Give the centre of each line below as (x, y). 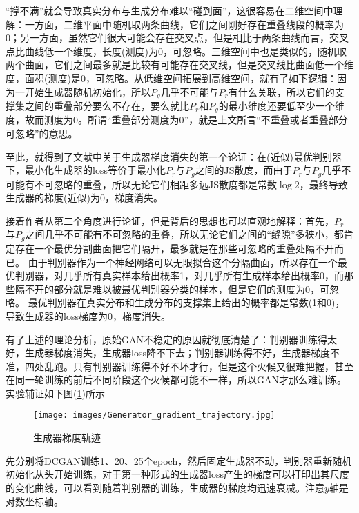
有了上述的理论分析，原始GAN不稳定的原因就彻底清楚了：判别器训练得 (166, 339)
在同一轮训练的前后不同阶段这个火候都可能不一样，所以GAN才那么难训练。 (176, 380)
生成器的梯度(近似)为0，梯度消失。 (84, 198)
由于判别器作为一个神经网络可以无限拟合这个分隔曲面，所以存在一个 (183, 262)
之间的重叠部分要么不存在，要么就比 (107, 106)
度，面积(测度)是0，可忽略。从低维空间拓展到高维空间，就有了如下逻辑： (171, 78)
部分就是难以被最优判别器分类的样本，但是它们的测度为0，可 (191, 289)
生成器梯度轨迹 (67, 437)
